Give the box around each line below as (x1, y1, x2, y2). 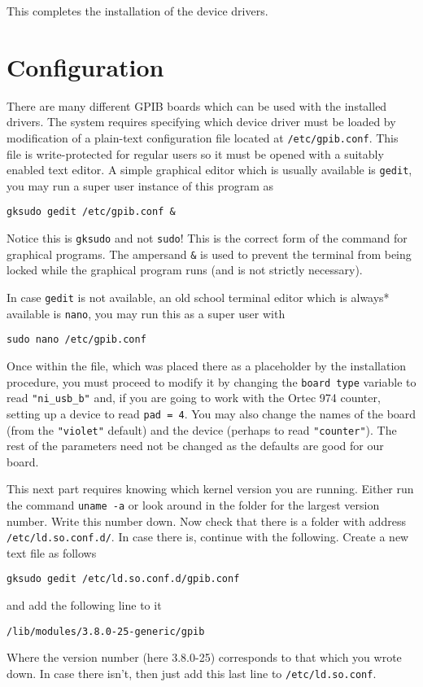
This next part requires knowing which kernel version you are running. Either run (7, 480, 414, 497)
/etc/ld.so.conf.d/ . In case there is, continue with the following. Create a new (7, 528, 409, 545)
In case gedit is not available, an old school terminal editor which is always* (7, 288, 390, 305)
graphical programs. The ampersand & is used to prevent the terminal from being (7, 245, 412, 262)
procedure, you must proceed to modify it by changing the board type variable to (7, 373, 416, 390)
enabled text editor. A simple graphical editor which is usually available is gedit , (7, 161, 412, 178)
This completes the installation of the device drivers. (7, 2, 268, 19)
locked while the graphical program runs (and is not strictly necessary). (7, 261, 363, 278)
